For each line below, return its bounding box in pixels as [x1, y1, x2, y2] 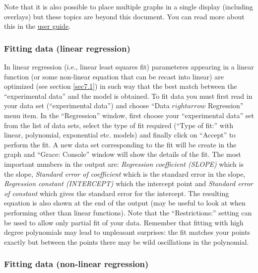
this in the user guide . [4, 21, 70, 31]
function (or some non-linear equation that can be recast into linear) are [4, 71, 224, 81]
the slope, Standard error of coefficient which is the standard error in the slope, [4, 168, 246, 179]
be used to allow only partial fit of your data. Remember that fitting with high [4, 217, 244, 227]
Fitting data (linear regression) [4, 42, 130, 54]
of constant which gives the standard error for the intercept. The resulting [4, 188, 229, 198]
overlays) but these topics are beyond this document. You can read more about [4, 11, 245, 21]
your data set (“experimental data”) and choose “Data [4, 100, 170, 111]
